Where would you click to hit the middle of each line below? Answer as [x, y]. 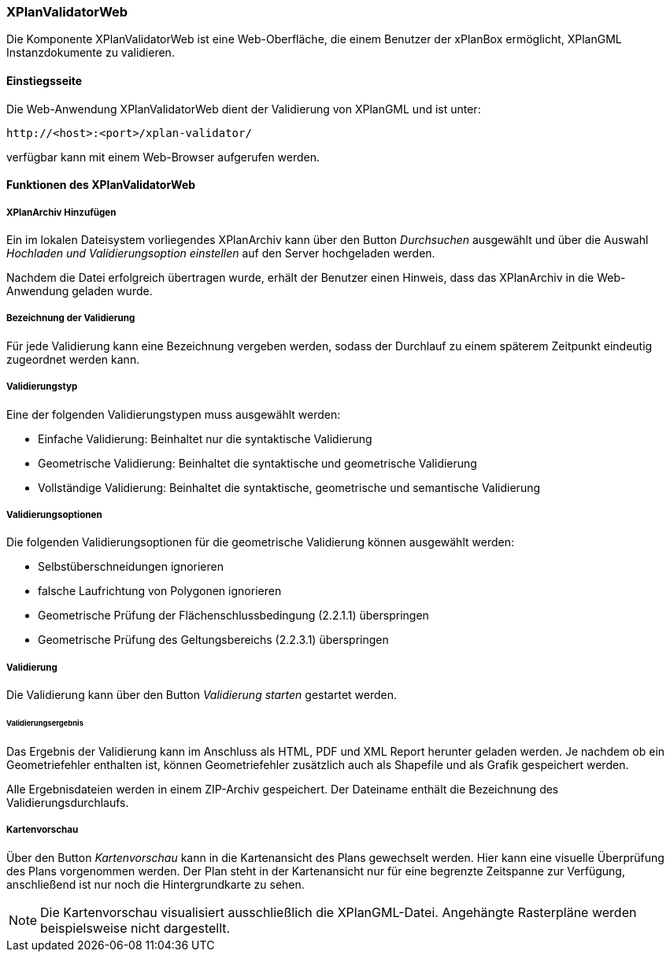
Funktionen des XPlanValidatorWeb [101, 185]
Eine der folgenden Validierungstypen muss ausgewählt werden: [174, 414]
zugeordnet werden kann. [73, 359]
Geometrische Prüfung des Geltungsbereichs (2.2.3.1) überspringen [213, 640]
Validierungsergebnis [45, 723]
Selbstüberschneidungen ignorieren [131, 567]
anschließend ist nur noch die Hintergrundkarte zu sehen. [155, 884]
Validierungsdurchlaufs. [68, 802]
